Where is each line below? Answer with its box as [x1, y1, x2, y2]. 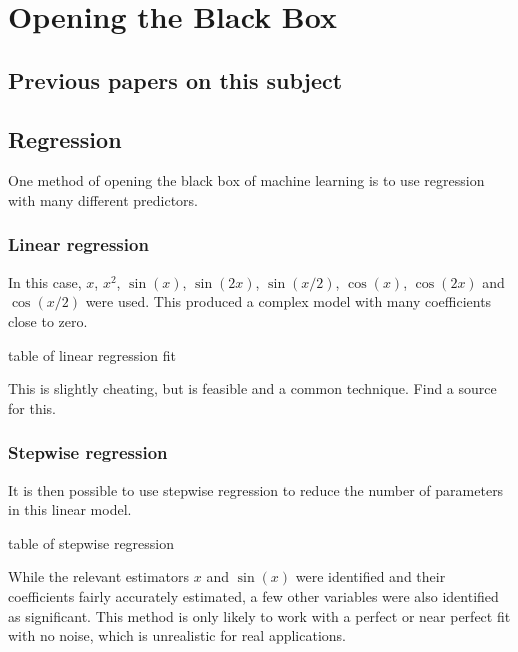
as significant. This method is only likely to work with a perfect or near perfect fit [8, 605, 511, 626]
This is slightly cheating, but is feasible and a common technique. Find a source [8, 378, 497, 399]
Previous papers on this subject [8, 64, 343, 95]
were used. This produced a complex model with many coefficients [85, 291, 492, 312]
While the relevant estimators [8, 566, 190, 587]
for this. [8, 397, 56, 418]
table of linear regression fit [8, 344, 176, 365]
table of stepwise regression [8, 532, 175, 553]
